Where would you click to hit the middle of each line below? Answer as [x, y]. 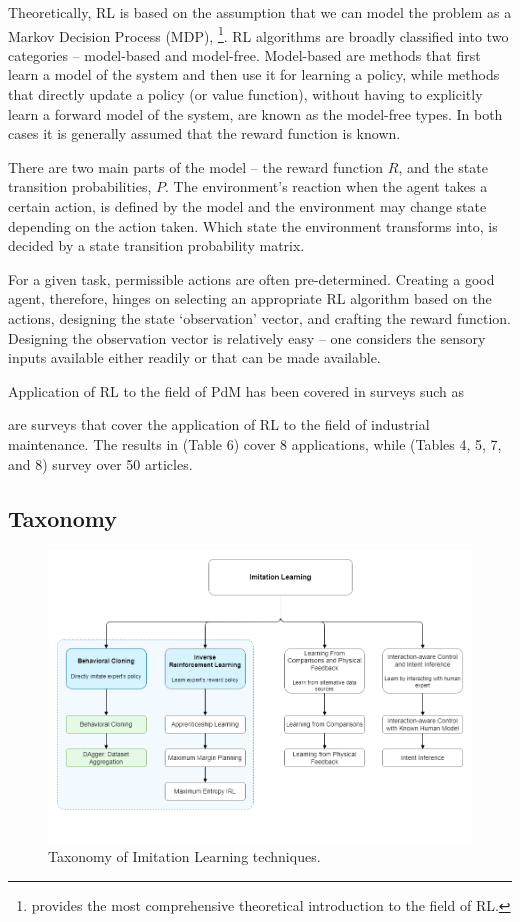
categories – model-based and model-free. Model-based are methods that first [244, 54]
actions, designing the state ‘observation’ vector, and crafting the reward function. [259, 317]
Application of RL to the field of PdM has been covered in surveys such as [236, 390]
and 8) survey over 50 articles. [100, 463]
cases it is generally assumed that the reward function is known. [204, 133]
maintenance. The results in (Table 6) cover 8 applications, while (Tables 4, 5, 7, [255, 443]
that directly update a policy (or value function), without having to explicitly [245, 94]
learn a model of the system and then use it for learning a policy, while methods [254, 74]
